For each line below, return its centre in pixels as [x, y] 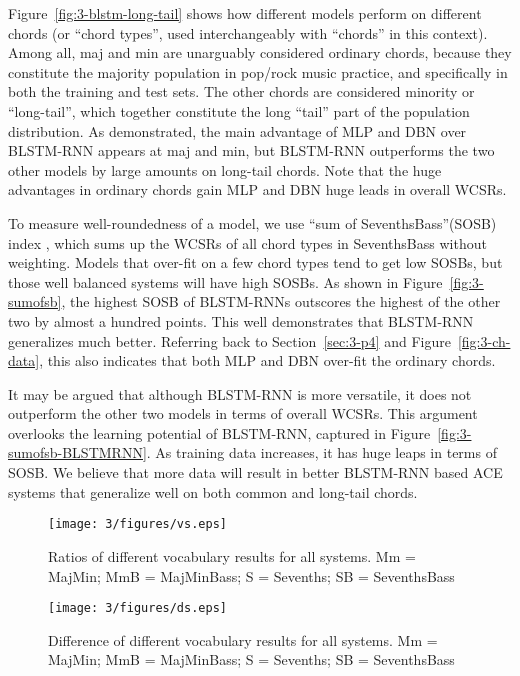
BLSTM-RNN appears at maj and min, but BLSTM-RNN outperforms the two [251, 150]
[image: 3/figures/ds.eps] [137, 608]
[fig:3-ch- [484, 340]
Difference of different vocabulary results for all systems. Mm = [243, 639]
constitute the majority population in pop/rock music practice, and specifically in [258, 71]
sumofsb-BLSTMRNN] [77, 452]
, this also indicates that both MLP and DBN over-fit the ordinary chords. [267, 360]
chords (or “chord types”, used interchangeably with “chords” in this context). [248, 32]
